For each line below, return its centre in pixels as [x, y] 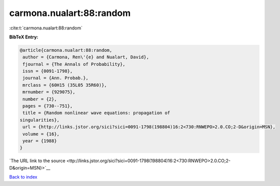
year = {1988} [40, 141]
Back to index [23, 177]
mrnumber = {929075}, [49, 92]
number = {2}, [40, 99]
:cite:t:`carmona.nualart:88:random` [46, 28]
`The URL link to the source [37, 161]
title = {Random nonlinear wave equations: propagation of [96, 113]
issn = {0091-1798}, [48, 71]
